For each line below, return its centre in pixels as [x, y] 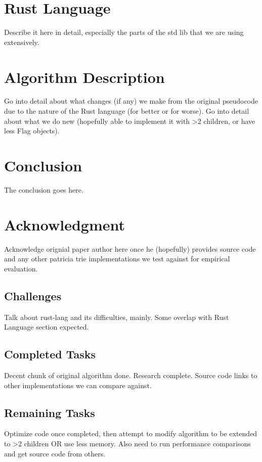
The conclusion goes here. [44, 189]
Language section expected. [47, 327]
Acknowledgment [64, 224]
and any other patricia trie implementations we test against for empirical [117, 259]
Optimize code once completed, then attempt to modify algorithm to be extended [131, 433]
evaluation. [21, 268]
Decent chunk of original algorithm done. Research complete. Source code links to [131, 375]
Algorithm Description [84, 77]
